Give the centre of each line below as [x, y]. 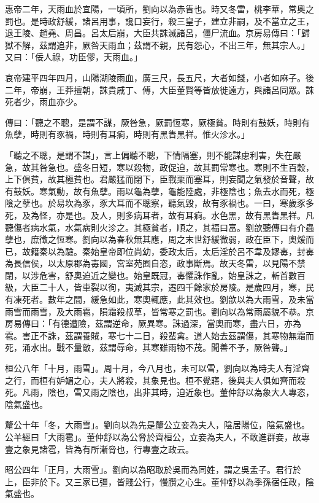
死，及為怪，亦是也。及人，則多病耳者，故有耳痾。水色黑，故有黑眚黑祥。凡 [159, 215]
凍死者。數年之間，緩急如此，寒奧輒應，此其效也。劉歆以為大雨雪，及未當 [163, 299]
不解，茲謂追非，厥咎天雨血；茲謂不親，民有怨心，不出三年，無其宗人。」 [161, 45]
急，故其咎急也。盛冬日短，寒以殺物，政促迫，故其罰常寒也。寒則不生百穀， [159, 167]
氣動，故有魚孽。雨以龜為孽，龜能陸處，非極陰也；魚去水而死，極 [181, 191]
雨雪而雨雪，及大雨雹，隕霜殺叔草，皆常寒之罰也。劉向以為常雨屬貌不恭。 [155, 311]
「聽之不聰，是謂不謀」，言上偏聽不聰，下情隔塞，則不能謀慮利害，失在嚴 [153, 154]
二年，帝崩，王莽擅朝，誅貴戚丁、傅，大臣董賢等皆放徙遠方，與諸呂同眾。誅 [159, 89]
